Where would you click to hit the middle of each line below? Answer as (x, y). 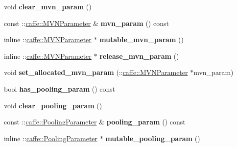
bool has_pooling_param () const (60, 88)
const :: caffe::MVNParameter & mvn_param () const (86, 23)
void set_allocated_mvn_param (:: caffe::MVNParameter (96, 72)
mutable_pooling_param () (153, 138)
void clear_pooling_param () (53, 105)
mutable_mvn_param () (142, 39)
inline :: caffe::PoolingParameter (51, 138)
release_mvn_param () (139, 56)
